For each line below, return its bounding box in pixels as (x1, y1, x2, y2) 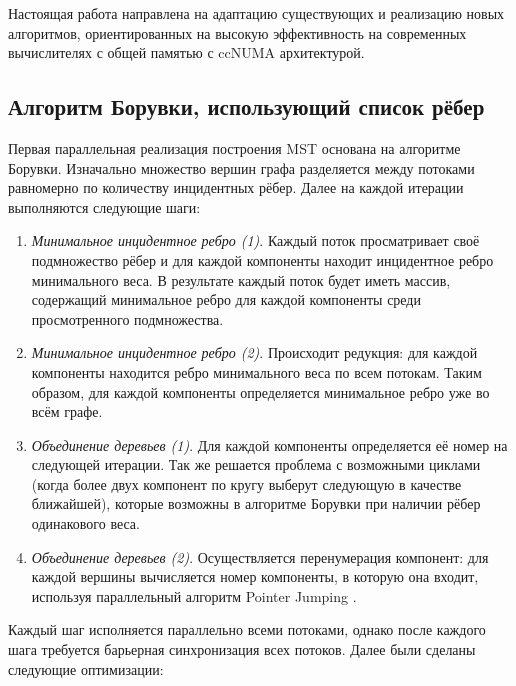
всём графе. (31, 401, 103, 422)
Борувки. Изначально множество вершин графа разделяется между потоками (8, 157, 475, 178)
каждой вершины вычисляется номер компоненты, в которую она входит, (31, 566, 479, 587)
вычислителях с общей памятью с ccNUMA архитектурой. (8, 42, 365, 63)
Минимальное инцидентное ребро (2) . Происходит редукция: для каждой (31, 342, 478, 363)
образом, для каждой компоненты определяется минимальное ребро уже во (31, 381, 490, 402)
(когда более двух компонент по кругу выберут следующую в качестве (31, 473, 462, 494)
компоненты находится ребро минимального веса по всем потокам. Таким (31, 361, 482, 382)
